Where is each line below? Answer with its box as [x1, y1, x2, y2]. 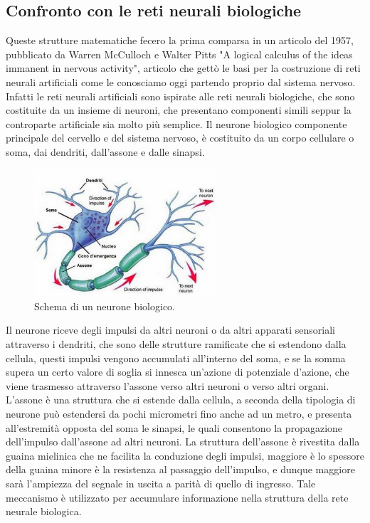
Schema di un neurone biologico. [34, 298, 176, 313]
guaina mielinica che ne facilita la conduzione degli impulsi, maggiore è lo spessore [6, 448, 364, 463]
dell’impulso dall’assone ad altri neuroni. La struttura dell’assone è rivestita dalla [6, 434, 360, 449]
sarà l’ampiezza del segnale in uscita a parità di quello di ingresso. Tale [6, 475, 316, 490]
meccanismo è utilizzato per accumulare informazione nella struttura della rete [6, 490, 349, 504]
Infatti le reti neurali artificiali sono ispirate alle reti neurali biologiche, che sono [6, 88, 355, 103]
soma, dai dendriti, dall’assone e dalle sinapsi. [6, 144, 205, 159]
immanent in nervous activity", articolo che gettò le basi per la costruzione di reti [6, 60, 361, 75]
